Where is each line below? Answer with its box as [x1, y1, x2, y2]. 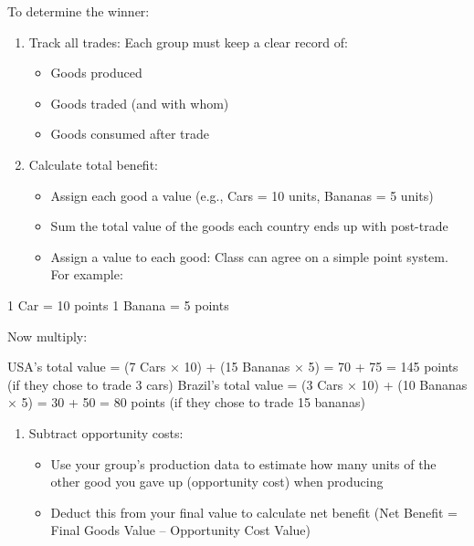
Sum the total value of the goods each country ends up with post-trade [50, 216, 448, 236]
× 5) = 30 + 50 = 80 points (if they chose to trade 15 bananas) [7, 393, 365, 412]
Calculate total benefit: [28, 154, 158, 173]
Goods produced [50, 63, 142, 82]
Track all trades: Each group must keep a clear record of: [28, 32, 348, 51]
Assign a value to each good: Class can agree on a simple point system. [50, 247, 448, 266]
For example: [50, 265, 123, 284]
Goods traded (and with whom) [50, 93, 229, 112]
